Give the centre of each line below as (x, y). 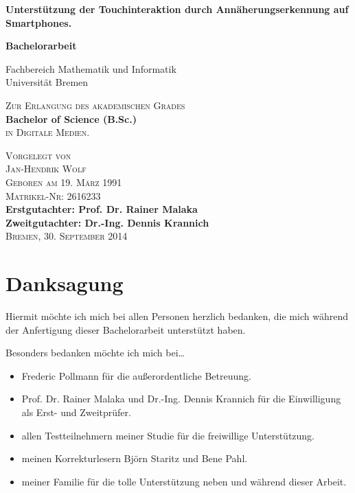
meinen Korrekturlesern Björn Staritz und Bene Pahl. (135, 458)
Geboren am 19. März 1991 (64, 182)
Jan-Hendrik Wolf (46, 169)
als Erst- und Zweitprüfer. (76, 412)
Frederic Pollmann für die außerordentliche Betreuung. (136, 375)
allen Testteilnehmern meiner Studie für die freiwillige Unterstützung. (168, 435)
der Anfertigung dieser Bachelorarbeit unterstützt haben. (126, 329)
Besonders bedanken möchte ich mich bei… (95, 353)
